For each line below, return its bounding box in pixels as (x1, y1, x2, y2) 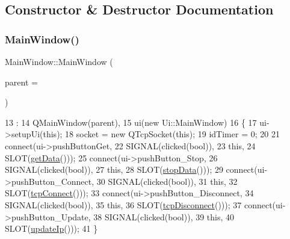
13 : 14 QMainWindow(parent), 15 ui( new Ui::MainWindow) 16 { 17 (5, 116, 257, 128)
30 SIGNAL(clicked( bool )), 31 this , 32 (96, 175, 238, 187)
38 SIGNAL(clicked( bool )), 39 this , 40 (93, 210, 235, 223)
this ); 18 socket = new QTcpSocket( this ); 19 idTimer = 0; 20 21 (43, 128, 280, 140)
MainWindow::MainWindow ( (5, 55, 113, 67)
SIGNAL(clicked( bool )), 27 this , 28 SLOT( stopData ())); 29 (5, 163, 223, 176)
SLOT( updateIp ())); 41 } (5, 222, 98, 235)
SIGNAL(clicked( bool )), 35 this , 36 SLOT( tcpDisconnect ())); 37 (5, 198, 242, 211)
